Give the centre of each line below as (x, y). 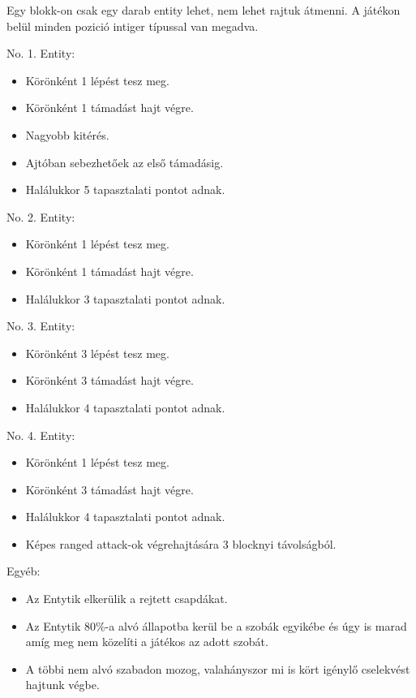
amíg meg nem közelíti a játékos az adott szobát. (147, 642)
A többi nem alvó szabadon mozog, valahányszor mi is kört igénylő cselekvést (218, 668)
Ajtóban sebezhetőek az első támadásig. (124, 162)
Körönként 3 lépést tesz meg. (97, 353)
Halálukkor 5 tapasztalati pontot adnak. (125, 190)
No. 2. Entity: (41, 216)
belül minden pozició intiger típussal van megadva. (133, 26)
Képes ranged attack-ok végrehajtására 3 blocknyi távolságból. (181, 543)
